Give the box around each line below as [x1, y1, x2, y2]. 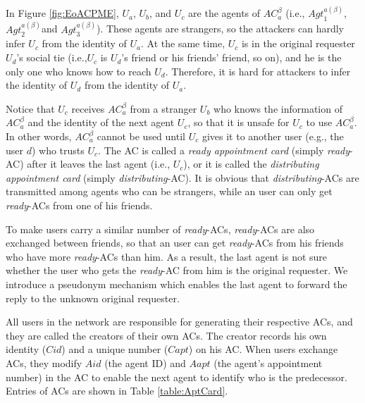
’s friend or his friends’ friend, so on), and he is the [121, 50, 342, 65]
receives [71, 101, 105, 116]
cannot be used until [97, 129, 185, 144]
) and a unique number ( [61, 342, 168, 356]
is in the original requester [241, 36, 355, 51]
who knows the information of [214, 101, 342, 116]
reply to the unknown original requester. [6, 290, 180, 305]
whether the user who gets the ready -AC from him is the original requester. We [6, 263, 348, 278]
